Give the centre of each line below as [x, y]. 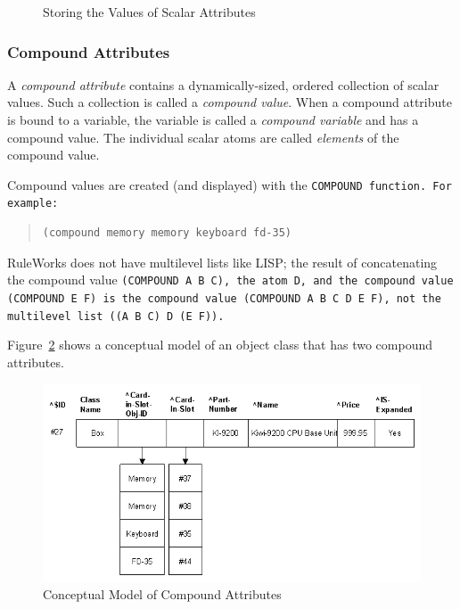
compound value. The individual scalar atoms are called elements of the [203, 137]
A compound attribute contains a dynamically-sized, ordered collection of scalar [223, 84]
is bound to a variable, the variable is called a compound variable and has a [213, 119]
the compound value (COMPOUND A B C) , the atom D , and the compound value [230, 280]
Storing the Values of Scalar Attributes [149, 12]
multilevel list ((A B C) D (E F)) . [116, 316]
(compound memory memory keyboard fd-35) [167, 233]
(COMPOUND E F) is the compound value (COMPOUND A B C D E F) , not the [224, 298]
